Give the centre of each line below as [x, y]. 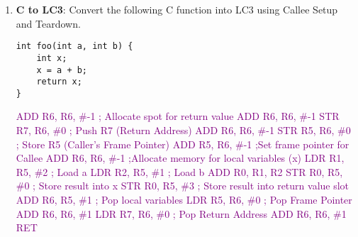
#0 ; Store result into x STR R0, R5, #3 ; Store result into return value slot [183, 186]
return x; [59, 82]
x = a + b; [62, 70]
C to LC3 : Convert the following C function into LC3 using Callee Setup [177, 9]
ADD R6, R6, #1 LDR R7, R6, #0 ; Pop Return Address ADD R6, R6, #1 [181, 213]
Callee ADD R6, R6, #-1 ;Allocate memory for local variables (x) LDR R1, [180, 158]
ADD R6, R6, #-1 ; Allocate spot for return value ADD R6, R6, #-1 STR [178, 116]
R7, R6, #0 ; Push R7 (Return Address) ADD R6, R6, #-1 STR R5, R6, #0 [183, 130]
